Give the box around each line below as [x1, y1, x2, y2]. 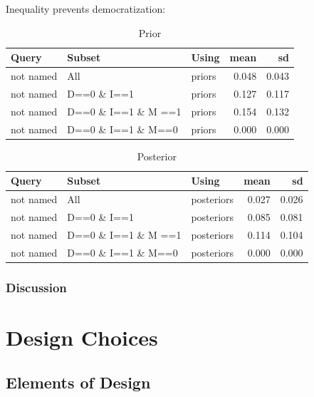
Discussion [6, 278, 67, 296]
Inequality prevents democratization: [6, 1, 166, 16]
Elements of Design [6, 371, 151, 393]
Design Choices [6, 322, 158, 351]
